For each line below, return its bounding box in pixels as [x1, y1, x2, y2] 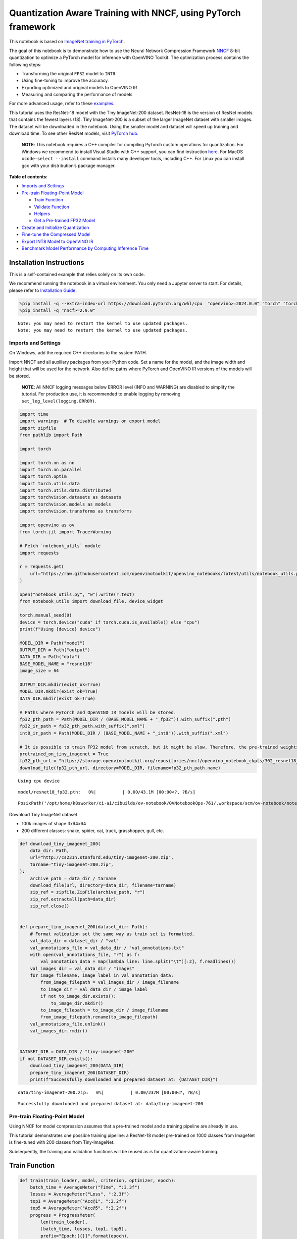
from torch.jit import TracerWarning [19, 529, 111, 535]
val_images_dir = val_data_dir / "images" [30, 965, 135, 971]
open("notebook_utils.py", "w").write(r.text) [19, 591, 135, 597]
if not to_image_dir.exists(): [40, 994, 116, 999]
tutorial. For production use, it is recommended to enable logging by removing [21, 391, 181, 397]
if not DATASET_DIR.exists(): [19, 1056, 93, 1062]
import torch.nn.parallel [19, 466, 83, 472]
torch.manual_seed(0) [19, 613, 72, 618]
